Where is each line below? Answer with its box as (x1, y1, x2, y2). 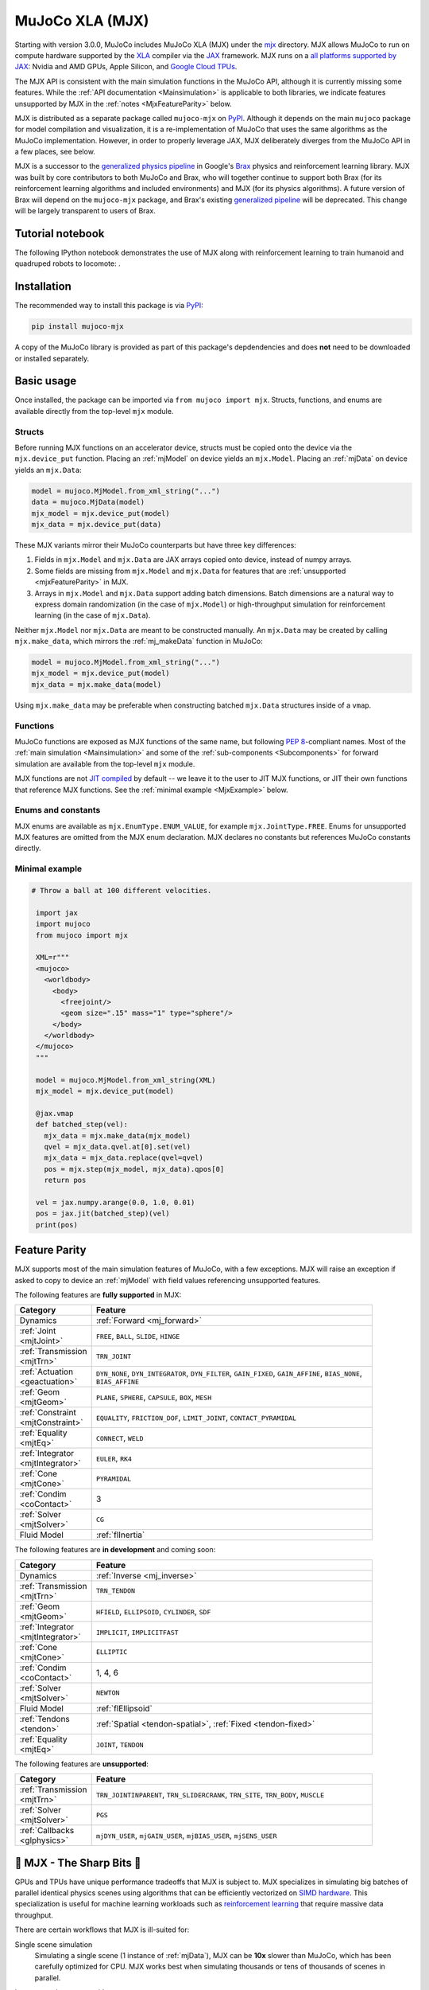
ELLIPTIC (95, 1648, 128, 1656)
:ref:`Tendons (19, 1713, 71, 1724)
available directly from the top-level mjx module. (14, 406, 174, 416)
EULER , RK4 (95, 1453, 133, 1464)
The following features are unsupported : (14, 1759, 149, 1769)
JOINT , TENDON (95, 1738, 144, 1750)
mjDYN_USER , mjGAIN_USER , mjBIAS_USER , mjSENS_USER (95, 1830, 277, 1841)
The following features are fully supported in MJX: (14, 1290, 182, 1299)
